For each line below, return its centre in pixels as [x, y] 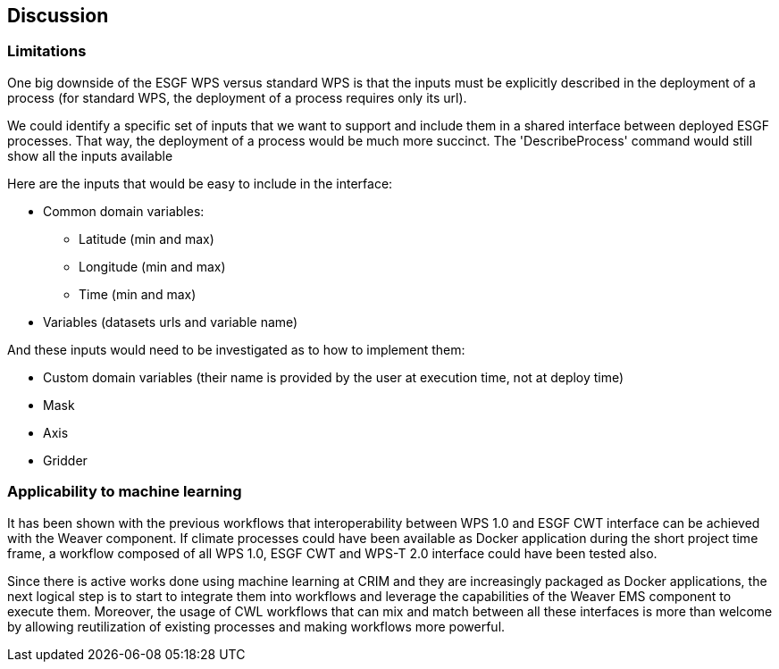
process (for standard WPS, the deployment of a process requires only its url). [237, 97]
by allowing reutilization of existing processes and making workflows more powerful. [256, 626]
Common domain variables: [124, 211]
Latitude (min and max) [147, 238]
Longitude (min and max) [152, 266]
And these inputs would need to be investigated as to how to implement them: [236, 349]
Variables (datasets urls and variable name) [171, 322]
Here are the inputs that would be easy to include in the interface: [200, 183]
